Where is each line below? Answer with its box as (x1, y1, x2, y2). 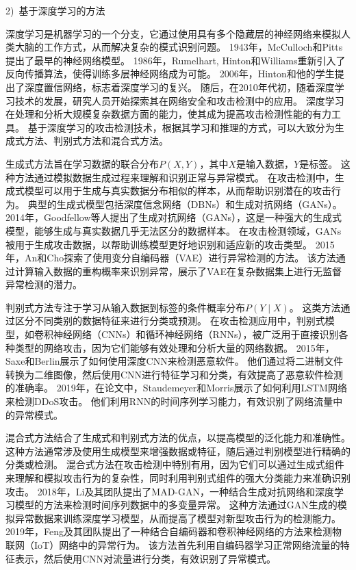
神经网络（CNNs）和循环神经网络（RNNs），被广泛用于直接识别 (53, 327, 339, 341)
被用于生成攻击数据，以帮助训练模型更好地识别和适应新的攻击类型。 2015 (5, 237, 335, 251)
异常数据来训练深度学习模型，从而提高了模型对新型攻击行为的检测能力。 (14, 510, 341, 525)
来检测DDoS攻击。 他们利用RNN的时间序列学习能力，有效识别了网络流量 (5, 394, 333, 409)
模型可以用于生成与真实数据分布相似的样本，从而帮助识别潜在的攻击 (24, 183, 331, 198)
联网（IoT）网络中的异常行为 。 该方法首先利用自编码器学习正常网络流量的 (5, 537, 340, 552)
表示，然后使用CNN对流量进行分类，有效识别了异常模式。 (14, 551, 277, 565)
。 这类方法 (289, 300, 341, 314)
